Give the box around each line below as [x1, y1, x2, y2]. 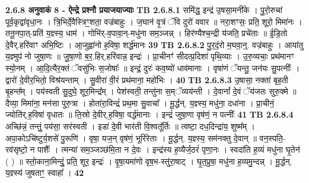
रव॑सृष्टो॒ [5, 143, 27, 156]
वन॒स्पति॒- [259, 131, 286, 144]
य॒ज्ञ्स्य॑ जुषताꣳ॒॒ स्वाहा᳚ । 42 [5, 166, 84, 179]
